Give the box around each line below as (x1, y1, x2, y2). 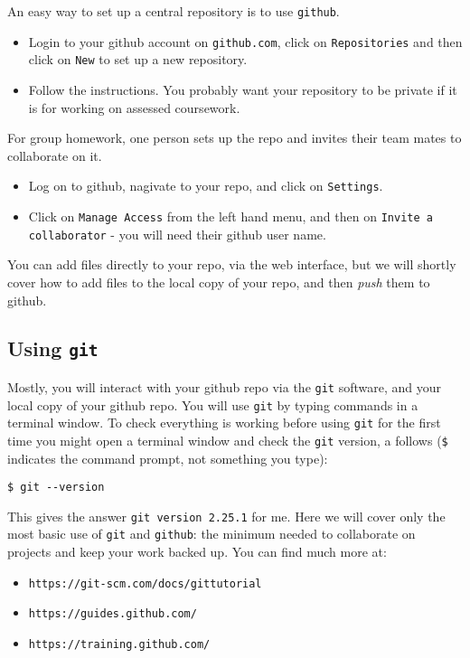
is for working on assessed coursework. (28, 98, 240, 117)
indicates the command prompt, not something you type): (7, 448, 328, 467)
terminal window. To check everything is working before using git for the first (7, 413, 441, 432)
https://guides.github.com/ (28, 607, 197, 621)
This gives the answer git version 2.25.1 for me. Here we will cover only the (7, 506, 446, 525)
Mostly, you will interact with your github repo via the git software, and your (7, 377, 441, 396)
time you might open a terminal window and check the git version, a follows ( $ (7, 430, 448, 449)
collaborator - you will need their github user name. (28, 224, 326, 243)
